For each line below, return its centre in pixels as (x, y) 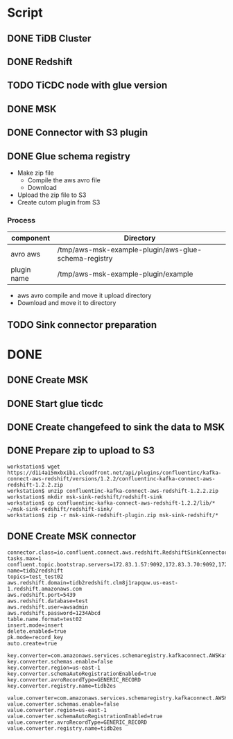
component (31, 238)
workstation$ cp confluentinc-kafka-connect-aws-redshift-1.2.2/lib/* (111, 503)
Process (21, 220)
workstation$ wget (34, 467)
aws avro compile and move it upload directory (84, 295)
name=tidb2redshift (35, 571)
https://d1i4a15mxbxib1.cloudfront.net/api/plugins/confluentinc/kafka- (114, 473)
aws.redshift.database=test (48, 601)
